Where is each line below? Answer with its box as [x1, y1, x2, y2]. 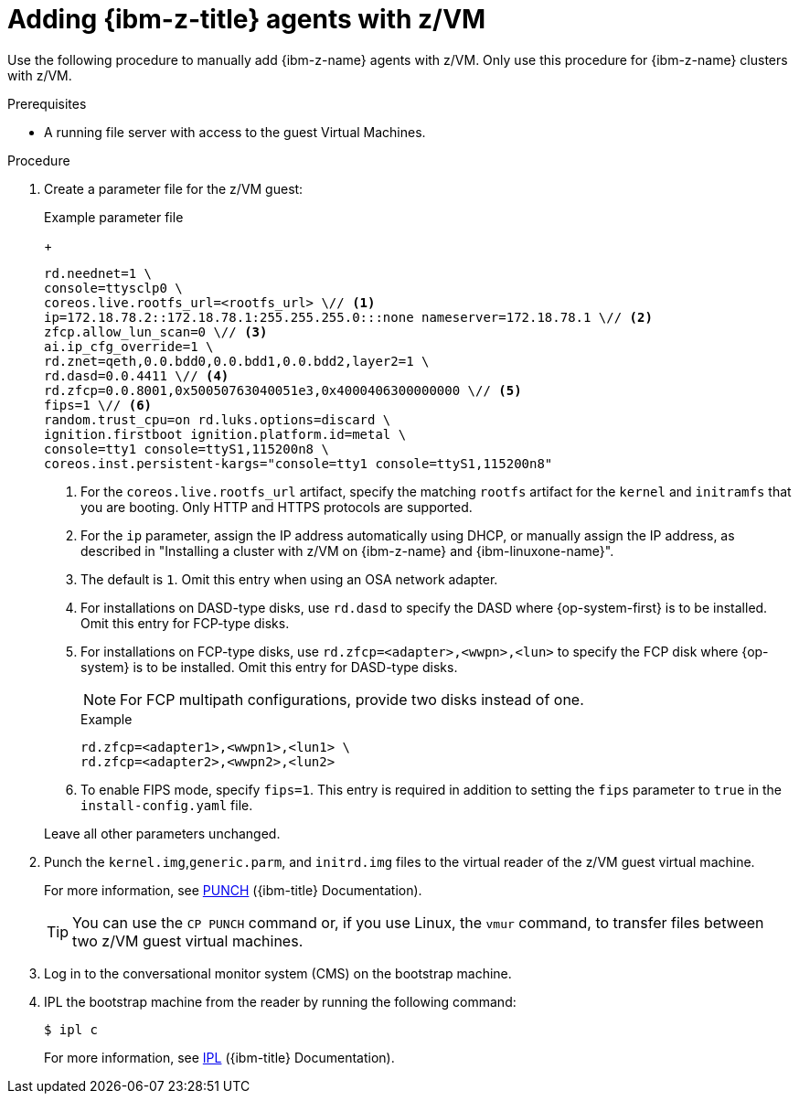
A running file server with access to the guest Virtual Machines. [44, 123, 426, 140]
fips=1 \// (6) [44, 397, 153, 412]
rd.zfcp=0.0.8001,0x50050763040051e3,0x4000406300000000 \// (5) [44, 382, 522, 398]
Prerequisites [7, 95, 87, 112]
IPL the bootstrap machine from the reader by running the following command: [44, 993, 517, 1010]
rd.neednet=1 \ [44, 265, 153, 281]
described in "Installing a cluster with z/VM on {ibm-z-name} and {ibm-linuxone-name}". [80, 542, 614, 559]
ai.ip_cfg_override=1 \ [44, 338, 214, 354]
